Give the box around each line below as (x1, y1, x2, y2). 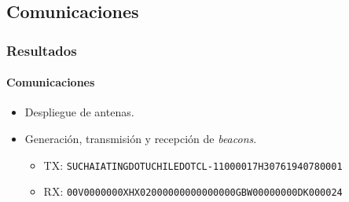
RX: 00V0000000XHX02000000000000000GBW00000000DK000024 (43, 183, 343, 200)
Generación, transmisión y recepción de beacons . (24, 130, 257, 147)
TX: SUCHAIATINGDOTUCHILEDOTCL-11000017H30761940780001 (43, 156, 343, 173)
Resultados (6, 40, 77, 60)
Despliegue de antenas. (24, 104, 134, 120)
